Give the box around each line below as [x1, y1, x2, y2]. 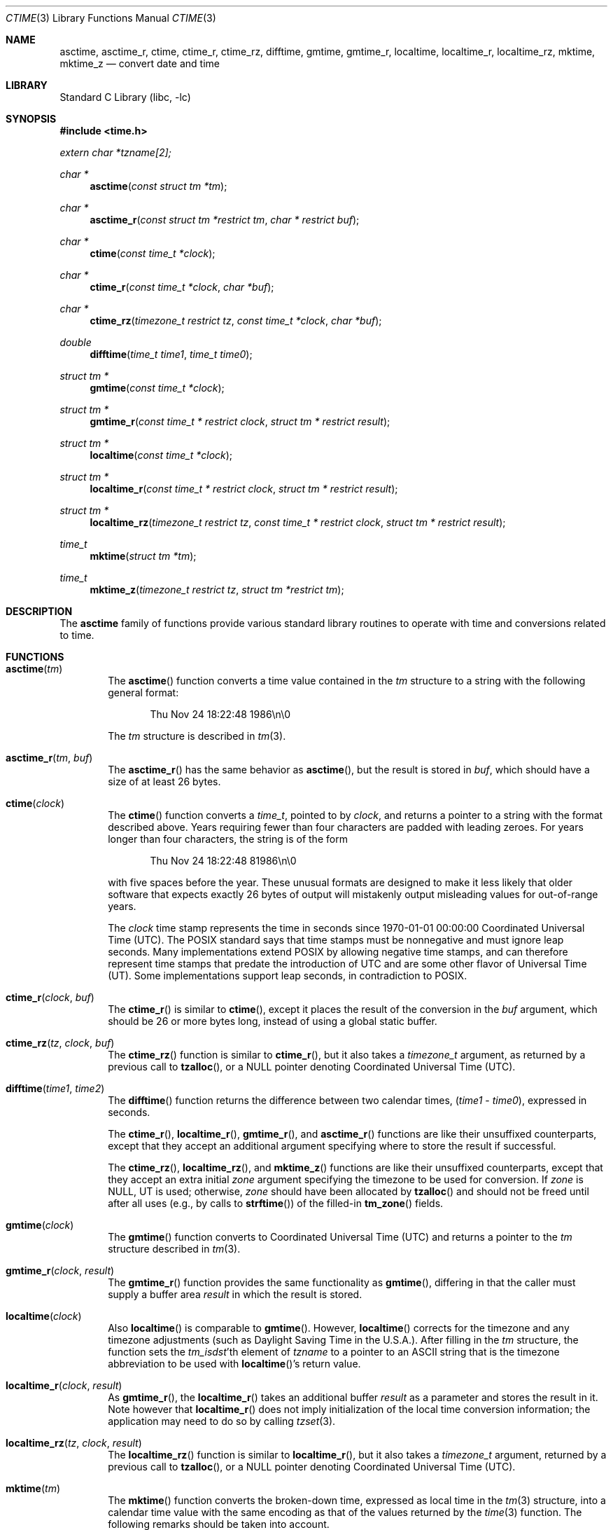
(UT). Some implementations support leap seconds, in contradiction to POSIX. [108, 970, 467, 981]
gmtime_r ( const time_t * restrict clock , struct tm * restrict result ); [90, 415, 390, 427]
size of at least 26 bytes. [108, 776, 221, 787]
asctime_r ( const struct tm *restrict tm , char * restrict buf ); [90, 214, 360, 226]
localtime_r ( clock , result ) [6, 1379, 122, 1391]
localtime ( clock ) [6, 1310, 82, 1322]
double [59, 336, 92, 348]
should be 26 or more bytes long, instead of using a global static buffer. [108, 1015, 437, 1027]
